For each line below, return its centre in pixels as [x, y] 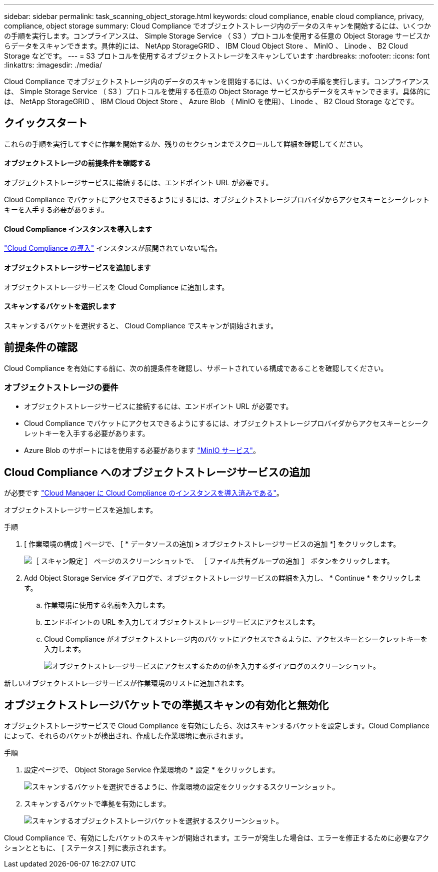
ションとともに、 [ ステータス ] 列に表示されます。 [87, 848]
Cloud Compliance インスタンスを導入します [78, 229]
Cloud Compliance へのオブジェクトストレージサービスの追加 [157, 472]
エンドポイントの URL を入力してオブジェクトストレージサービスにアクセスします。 [182, 622]
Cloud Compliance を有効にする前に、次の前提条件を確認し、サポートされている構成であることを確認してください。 [196, 368]
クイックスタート [46, 123]
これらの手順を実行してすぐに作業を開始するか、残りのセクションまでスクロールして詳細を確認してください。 [186, 144]
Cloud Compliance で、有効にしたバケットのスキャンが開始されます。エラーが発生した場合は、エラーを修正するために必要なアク [217, 838]
